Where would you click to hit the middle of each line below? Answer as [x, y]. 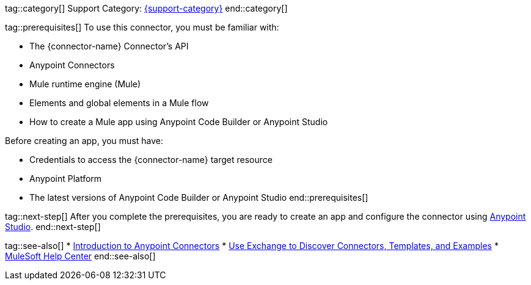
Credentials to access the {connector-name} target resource [151, 160]
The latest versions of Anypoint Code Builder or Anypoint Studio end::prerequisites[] [199, 197]
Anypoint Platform [66, 179]
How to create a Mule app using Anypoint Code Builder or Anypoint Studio [179, 122]
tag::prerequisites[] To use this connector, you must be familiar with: [142, 27]
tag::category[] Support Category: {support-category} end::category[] [146, 8]
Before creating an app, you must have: [84, 141]
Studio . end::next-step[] [53, 227]
